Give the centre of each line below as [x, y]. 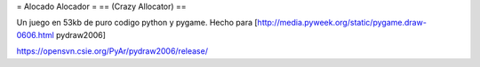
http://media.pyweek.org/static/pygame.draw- [342, 23]
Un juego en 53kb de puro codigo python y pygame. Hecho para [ [137, 23]
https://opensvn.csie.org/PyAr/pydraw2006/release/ [112, 51]
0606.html [36, 34]
